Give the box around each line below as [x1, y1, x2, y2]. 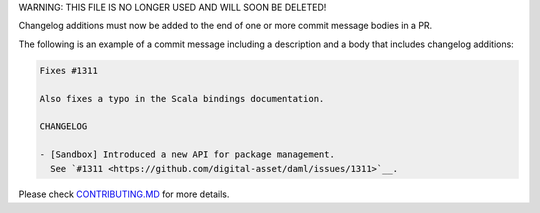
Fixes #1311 [39, 65, 99, 76]
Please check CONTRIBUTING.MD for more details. [18, 188, 230, 200]
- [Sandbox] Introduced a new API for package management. [39, 149, 335, 160]
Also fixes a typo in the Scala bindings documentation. [39, 93, 325, 104]
